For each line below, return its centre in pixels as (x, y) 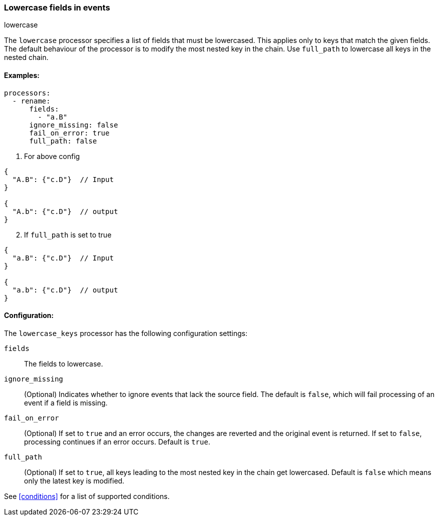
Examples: (22, 75)
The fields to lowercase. (64, 363)
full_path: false (63, 141)
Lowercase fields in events (57, 7)
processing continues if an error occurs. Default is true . (117, 441)
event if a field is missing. (66, 402)
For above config (52, 156)
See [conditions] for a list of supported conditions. (87, 496)
